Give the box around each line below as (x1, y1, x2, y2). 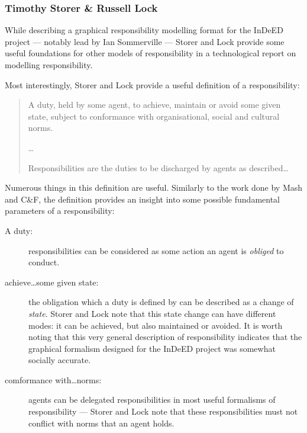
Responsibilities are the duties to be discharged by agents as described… (28, 161, 289, 174)
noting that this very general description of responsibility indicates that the (28, 331, 302, 343)
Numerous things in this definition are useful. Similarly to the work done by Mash (5, 181, 303, 194)
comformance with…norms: (5, 373, 102, 386)
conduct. (28, 256, 60, 268)
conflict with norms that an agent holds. (28, 416, 174, 429)
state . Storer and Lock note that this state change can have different (28, 307, 276, 319)
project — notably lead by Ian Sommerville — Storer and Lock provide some (5, 35, 285, 47)
